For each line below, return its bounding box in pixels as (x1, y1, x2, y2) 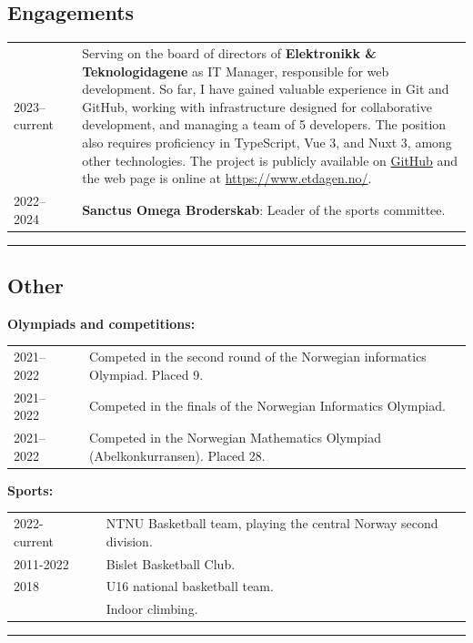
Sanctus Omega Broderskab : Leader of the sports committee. (82, 199, 446, 219)
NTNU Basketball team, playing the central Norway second (106, 514, 438, 533)
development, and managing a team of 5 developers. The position (82, 115, 447, 134)
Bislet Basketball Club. (106, 554, 236, 573)
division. (106, 531, 153, 550)
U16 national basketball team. (106, 577, 274, 596)
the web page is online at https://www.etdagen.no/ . (82, 168, 372, 188)
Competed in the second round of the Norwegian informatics (89, 347, 427, 366)
